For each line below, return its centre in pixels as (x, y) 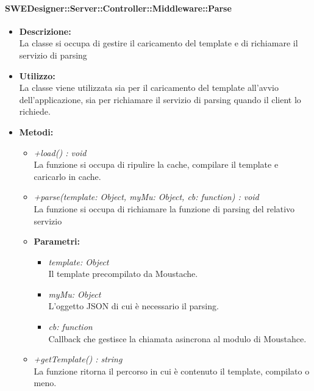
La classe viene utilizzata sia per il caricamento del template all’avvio (149, 88)
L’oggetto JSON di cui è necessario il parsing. (134, 306)
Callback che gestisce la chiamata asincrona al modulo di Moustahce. (177, 338)
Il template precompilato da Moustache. (123, 274)
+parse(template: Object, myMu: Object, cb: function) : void (146, 197)
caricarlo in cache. (67, 176)
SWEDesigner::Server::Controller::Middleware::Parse (118, 8)
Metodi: (36, 131)
